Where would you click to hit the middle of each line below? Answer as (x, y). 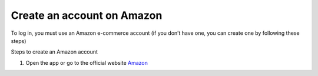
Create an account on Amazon (87, 15)
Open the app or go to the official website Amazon (87, 62)
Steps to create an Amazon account (54, 52)
